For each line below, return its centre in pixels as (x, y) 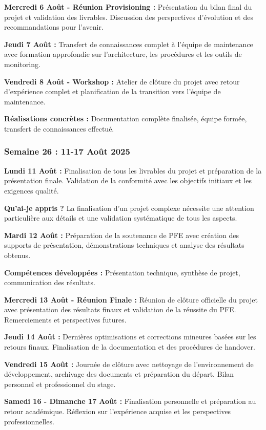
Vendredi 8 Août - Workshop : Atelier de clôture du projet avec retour (122, 81)
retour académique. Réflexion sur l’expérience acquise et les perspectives (118, 411)
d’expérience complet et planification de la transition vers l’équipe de (112, 91)
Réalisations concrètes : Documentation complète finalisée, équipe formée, (126, 119)
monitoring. (22, 64)
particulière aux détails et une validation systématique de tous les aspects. (121, 218)
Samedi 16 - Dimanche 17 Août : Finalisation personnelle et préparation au (130, 401)
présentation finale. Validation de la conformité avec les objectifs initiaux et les (128, 180)
